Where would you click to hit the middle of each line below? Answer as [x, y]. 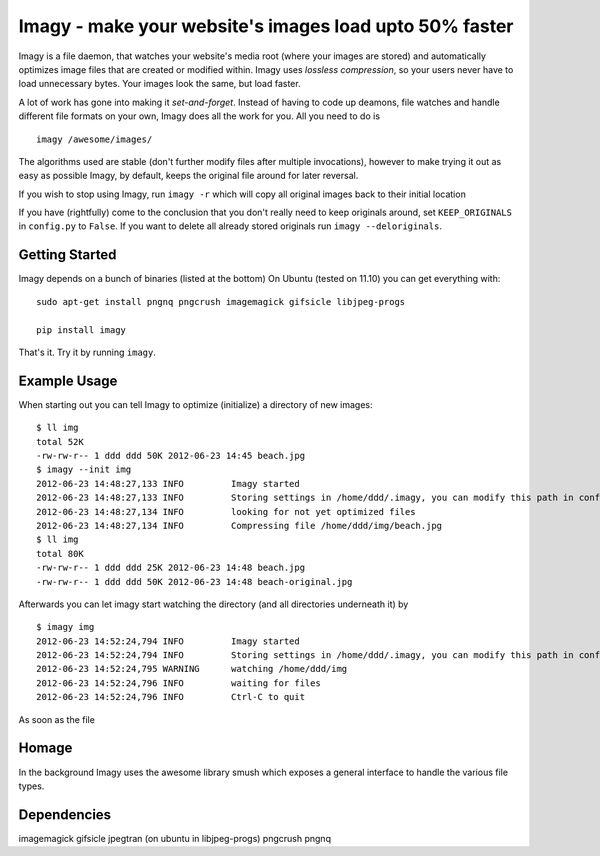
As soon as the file [56, 719]
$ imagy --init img [84, 469]
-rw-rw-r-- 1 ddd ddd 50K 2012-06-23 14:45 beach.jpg [170, 455]
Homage [45, 748]
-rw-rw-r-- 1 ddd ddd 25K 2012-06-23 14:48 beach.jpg [170, 568]
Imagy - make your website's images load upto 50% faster [266, 26]
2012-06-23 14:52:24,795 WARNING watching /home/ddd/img [192, 669]
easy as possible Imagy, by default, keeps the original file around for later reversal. [188, 176]
